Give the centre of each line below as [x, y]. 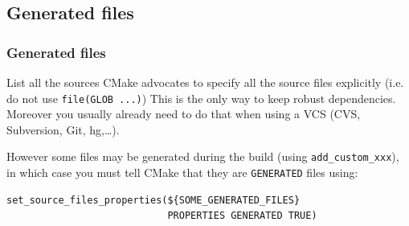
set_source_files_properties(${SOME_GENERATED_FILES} [153, 200]
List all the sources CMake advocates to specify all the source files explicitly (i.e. [205, 82]
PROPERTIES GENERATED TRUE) [242, 216]
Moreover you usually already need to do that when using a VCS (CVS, [184, 114]
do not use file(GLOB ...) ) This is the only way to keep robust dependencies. [201, 98]
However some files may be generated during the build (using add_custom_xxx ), [203, 156]
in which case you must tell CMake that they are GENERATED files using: [182, 173]
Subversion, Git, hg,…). [63, 129]
